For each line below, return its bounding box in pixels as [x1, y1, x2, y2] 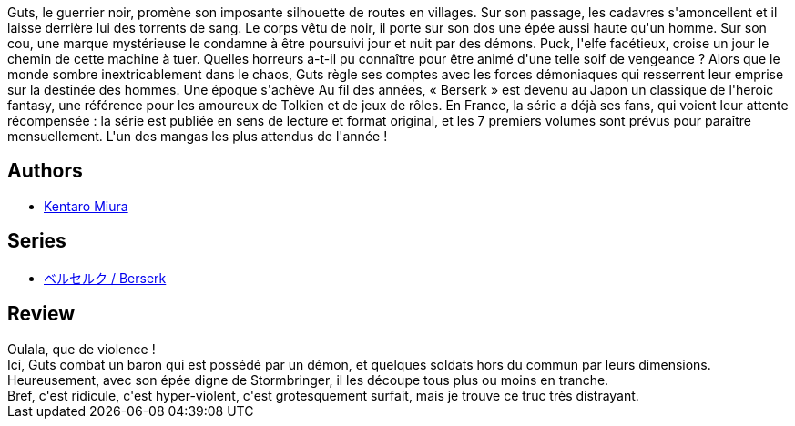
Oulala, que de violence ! [7, 340, 156, 357]
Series [7, 229, 66, 253]
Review [7, 302, 76, 326]
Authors [7, 159, 83, 183]
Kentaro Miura [44, 198, 128, 214]
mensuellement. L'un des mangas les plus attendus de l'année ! [7, 128, 388, 144]
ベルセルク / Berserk [44, 269, 167, 286]
